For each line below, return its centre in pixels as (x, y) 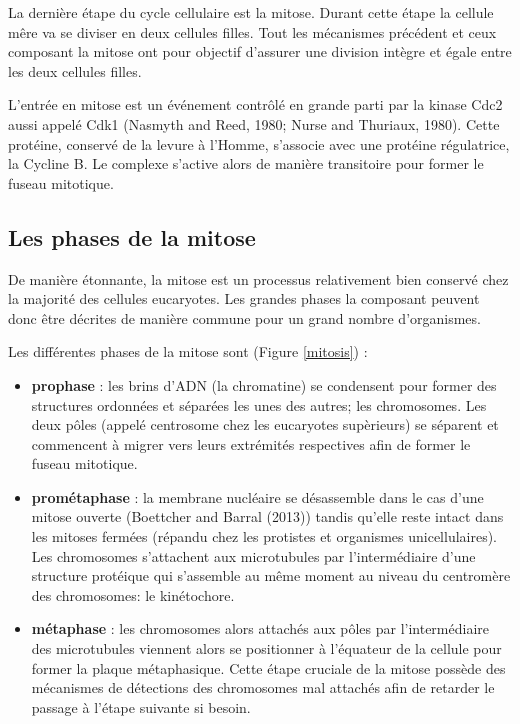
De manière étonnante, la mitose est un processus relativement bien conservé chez (258, 278)
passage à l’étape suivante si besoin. (141, 706)
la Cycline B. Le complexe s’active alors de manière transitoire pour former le (246, 163)
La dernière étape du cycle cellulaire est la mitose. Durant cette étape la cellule (251, 12)
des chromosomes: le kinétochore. (133, 594)
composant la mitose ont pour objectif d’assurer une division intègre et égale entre (260, 51)
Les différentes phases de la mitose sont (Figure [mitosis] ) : (188, 351)
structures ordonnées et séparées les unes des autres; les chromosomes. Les (259, 404)
